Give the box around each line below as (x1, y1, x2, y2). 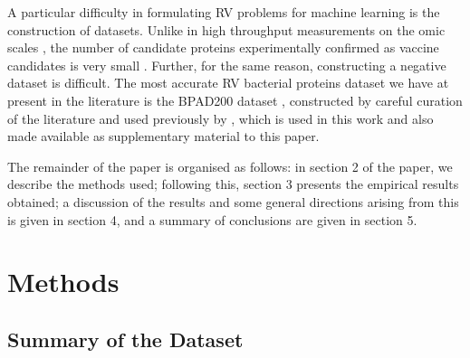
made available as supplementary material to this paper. (7, 127, 320, 146)
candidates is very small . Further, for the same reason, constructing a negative (7, 55, 446, 74)
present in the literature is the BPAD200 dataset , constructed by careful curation (7, 90, 463, 109)
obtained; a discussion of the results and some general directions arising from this (7, 192, 459, 211)
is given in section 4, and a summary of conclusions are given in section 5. (7, 210, 417, 229)
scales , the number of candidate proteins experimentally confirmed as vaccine (7, 38, 439, 57)
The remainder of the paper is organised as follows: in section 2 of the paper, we (7, 156, 453, 175)
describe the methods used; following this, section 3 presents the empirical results (7, 174, 459, 193)
